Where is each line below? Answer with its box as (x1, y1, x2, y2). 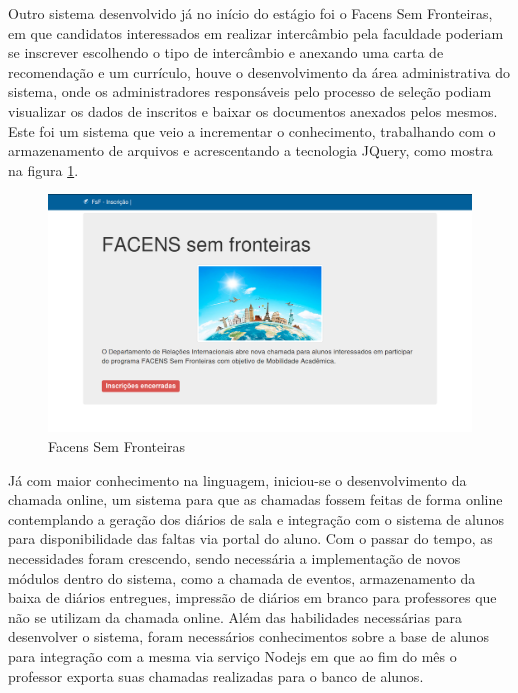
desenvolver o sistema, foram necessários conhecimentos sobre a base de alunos (8, 626, 490, 647)
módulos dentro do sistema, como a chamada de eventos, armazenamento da (8, 567, 476, 588)
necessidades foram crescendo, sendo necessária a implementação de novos (8, 547, 461, 568)
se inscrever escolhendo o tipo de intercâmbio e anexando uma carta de (8, 42, 444, 63)
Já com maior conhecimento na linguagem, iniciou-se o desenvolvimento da (8, 469, 467, 490)
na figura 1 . (8, 159, 79, 180)
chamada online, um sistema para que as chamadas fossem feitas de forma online (8, 489, 503, 510)
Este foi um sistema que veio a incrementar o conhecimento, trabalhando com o (8, 120, 496, 141)
